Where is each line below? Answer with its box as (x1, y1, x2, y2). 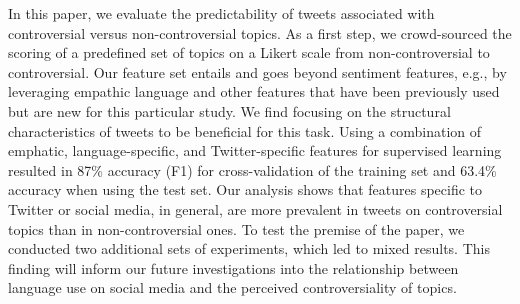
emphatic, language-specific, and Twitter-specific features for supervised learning (8, 140, 502, 161)
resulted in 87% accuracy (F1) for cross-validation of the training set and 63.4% (8, 159, 497, 180)
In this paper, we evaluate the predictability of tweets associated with (8, 3, 435, 23)
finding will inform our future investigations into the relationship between (8, 257, 459, 278)
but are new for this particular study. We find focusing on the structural (8, 100, 451, 121)
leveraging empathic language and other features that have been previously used (8, 81, 500, 102)
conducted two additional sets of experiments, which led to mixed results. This (8, 238, 490, 259)
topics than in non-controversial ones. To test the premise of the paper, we (8, 218, 465, 239)
